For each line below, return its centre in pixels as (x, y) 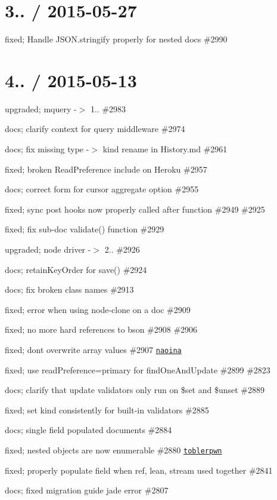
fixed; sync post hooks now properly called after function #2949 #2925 (135, 209)
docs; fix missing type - (47, 149)
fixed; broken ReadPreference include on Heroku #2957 (106, 169)
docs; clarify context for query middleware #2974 (95, 129)
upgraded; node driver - (48, 249)
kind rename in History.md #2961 (165, 149)
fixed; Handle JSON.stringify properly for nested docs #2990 (116, 39)
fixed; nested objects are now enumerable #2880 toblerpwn (113, 450)
